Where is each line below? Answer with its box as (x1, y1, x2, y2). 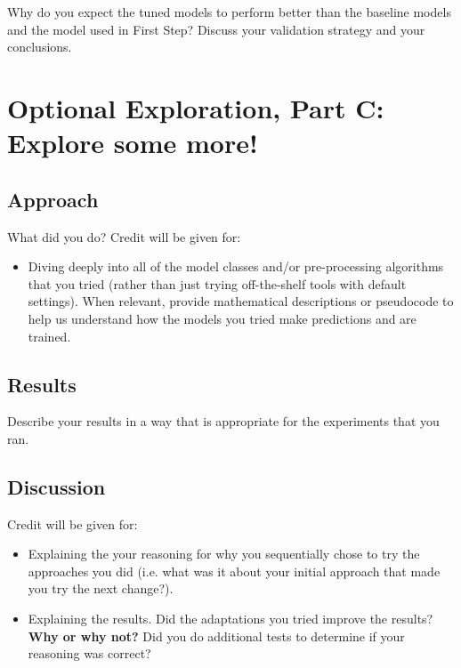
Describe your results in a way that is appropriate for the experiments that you (7, 412, 440, 431)
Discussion (7, 472, 106, 500)
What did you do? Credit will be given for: (7, 227, 241, 245)
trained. (28, 326, 71, 345)
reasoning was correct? (28, 644, 151, 663)
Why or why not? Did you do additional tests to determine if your (28, 626, 405, 645)
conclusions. (7, 37, 72, 56)
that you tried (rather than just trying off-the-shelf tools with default (28, 274, 407, 293)
